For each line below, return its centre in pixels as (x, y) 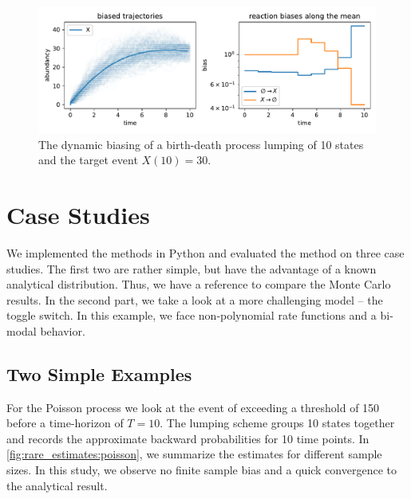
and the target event (88, 160)
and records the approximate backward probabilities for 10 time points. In (188, 438)
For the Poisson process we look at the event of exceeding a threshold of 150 (193, 407)
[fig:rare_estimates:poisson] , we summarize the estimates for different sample (194, 454)
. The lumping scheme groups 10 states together (277, 423)
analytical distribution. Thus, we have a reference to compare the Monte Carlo (199, 284)
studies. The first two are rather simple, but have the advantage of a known (192, 268)
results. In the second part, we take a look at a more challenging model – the (195, 299)
